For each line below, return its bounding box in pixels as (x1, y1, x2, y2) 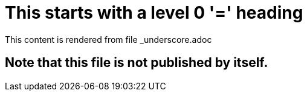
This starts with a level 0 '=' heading (5, 2, 303, 23)
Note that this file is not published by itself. (5, 55, 268, 71)
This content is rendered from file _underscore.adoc (5, 34, 212, 45)
